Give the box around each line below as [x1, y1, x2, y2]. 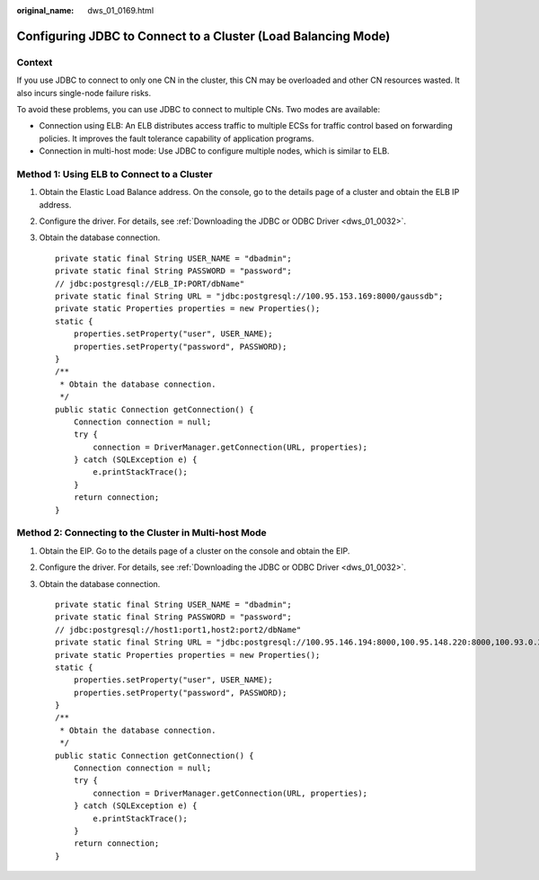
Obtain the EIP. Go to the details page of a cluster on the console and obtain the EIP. [39, 545, 350, 556]
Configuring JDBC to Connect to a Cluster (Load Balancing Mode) [16, 28, 391, 44]
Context [16, 56, 53, 68]
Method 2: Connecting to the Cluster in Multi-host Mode [16, 527, 267, 539]
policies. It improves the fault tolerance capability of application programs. [39, 133, 314, 144]
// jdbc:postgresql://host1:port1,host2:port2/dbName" [55, 625, 302, 635]
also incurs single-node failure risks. [16, 87, 152, 98]
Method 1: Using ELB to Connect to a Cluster [16, 167, 213, 180]
